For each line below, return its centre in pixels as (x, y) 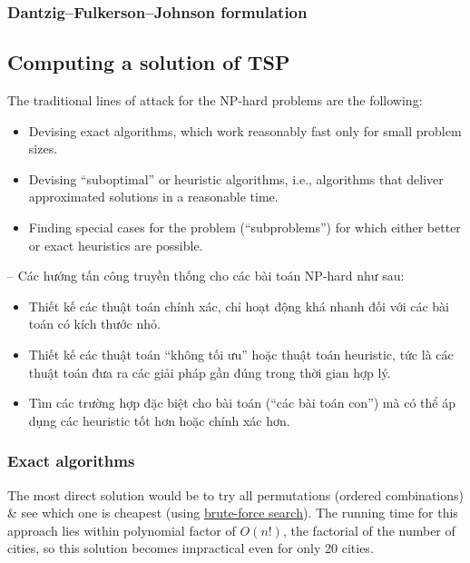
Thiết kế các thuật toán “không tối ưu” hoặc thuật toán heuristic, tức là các (241, 354)
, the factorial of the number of (369, 530)
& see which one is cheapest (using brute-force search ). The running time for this (233, 513)
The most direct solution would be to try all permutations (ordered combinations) (235, 494)
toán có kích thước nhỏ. (94, 324)
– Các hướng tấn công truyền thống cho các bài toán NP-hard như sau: (206, 276)
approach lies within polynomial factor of (122, 530)
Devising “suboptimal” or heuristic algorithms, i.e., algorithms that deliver (236, 178)
